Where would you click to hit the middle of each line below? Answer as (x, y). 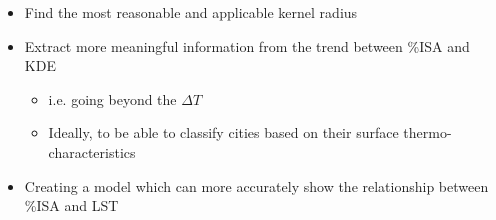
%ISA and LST (71, 205)
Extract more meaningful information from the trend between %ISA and (247, 45)
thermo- (427, 132)
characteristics (92, 151)
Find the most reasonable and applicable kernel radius (191, 12)
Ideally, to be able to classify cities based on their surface (223, 132)
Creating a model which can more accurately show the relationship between (256, 185)
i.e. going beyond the (112, 98)
